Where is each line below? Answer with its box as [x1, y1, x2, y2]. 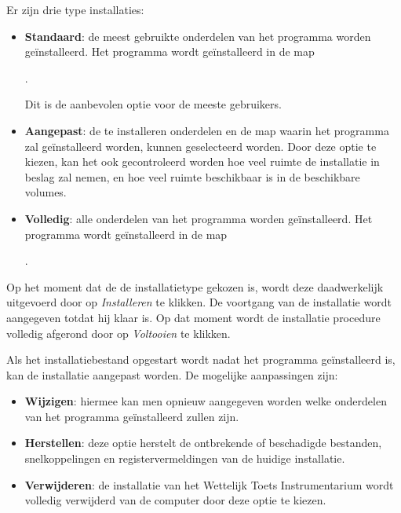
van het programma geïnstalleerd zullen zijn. [24, 408, 239, 424]
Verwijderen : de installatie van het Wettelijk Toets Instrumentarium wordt [24, 476, 394, 493]
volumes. [24, 184, 67, 200]
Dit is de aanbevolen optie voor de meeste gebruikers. [24, 96, 282, 112]
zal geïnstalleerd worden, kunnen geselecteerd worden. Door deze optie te [24, 137, 377, 154]
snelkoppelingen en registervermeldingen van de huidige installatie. [24, 450, 345, 467]
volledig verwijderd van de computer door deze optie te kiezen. [24, 492, 326, 508]
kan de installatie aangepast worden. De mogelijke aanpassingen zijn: [6, 366, 338, 383]
